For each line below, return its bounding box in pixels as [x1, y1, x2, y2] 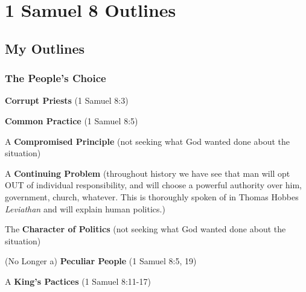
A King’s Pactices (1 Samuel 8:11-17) [5, 275, 151, 287]
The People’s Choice [5, 71, 106, 86]
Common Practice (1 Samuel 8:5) [5, 114, 138, 127]
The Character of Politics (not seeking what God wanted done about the [5, 223, 286, 235]
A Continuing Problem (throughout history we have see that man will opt [5, 167, 290, 179]
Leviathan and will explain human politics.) [5, 202, 165, 215]
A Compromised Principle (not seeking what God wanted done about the [5, 135, 290, 147]
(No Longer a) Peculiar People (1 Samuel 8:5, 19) [5, 255, 197, 267]
